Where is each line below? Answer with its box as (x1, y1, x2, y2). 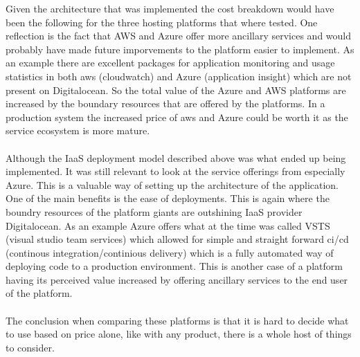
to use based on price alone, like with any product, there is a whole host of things (6, 327, 352, 341)
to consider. (6, 340, 55, 354)
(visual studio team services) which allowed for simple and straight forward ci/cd (6, 232, 349, 246)
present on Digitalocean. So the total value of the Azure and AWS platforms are (6, 82, 346, 97)
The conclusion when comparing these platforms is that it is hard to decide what (6, 313, 349, 327)
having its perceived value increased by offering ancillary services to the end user (6, 272, 348, 286)
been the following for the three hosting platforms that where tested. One (6, 15, 318, 29)
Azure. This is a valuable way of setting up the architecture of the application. (6, 177, 339, 192)
